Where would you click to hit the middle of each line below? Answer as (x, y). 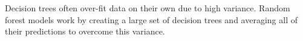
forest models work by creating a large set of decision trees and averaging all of (151, 19)
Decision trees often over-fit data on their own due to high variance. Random (148, 8)
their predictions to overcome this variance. (85, 31)
